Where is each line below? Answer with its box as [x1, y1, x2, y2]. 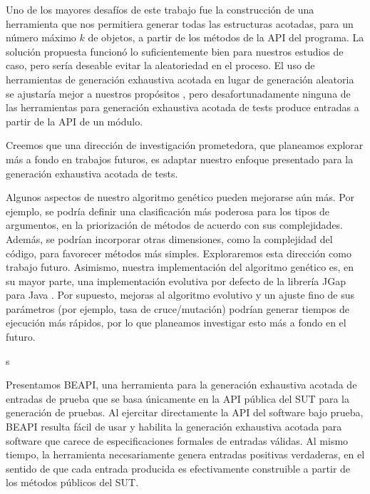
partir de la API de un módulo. [6, 113, 143, 128]
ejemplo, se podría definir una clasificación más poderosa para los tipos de [6, 203, 330, 218]
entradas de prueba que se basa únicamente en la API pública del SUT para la [6, 391, 349, 406]
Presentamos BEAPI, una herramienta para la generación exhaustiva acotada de [6, 377, 357, 392]
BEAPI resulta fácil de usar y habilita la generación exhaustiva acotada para [6, 419, 342, 434]
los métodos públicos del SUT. [6, 475, 139, 490]
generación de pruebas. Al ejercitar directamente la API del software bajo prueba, [6, 405, 364, 420]
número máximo [6, 30, 76, 45]
